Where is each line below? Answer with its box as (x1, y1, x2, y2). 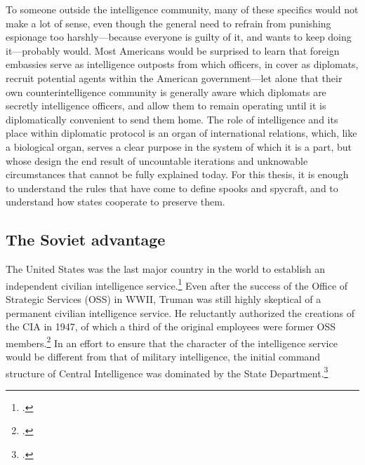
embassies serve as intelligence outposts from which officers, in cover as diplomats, (6, 57, 359, 72)
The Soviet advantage (6, 229, 166, 250)
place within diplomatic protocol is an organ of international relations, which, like (6, 126, 357, 140)
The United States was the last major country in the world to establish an (6, 262, 326, 276)
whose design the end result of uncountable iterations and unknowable (6, 153, 308, 168)
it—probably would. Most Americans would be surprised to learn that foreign (6, 43, 340, 58)
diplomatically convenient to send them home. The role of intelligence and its (6, 112, 338, 126)
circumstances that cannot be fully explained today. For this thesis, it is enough (6, 167, 349, 182)
